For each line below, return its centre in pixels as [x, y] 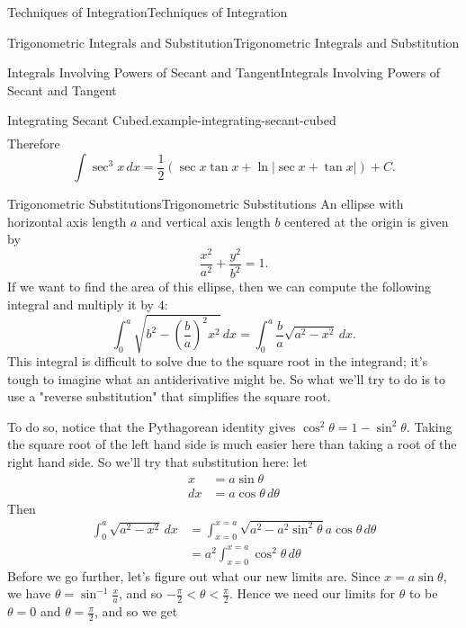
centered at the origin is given [367, 221]
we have [29, 593]
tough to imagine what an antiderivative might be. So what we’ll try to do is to [227, 378]
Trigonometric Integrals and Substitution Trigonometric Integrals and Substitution [233, 42]
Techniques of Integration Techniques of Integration [148, 12]
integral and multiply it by [81, 304]
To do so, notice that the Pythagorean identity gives [152, 426]
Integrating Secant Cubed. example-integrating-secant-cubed [172, 120]
